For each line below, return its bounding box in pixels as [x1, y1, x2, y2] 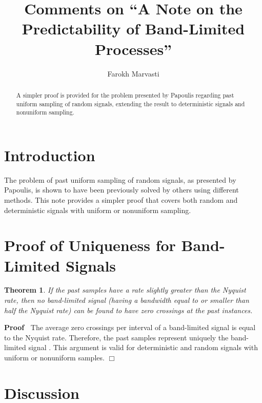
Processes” [94, 38, 172, 59]
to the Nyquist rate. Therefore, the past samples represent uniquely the [4, 332, 229, 342]
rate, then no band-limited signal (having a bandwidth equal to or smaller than [4, 295, 249, 305]
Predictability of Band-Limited [22, 18, 245, 39]
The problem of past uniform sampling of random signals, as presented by [4, 174, 236, 185]
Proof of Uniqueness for [4, 235, 176, 256]
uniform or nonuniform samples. [4, 352, 105, 363]
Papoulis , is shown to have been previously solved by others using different [4, 184, 239, 195]
